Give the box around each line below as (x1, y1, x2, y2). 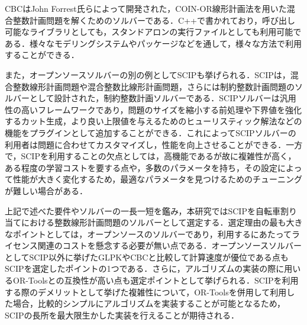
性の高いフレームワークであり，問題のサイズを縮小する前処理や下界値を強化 (5, 103, 302, 115)
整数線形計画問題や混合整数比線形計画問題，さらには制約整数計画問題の (12, 80, 295, 92)
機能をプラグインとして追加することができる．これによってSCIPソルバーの (5, 126, 296, 139)
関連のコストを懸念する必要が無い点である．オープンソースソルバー (37, 239, 302, 252)
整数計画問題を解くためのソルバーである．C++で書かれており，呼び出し (12, 14, 296, 26)
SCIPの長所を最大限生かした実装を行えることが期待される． (5, 308, 240, 321)
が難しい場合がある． (5, 184, 88, 197)
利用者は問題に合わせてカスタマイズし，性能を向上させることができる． (5, 138, 286, 150)
